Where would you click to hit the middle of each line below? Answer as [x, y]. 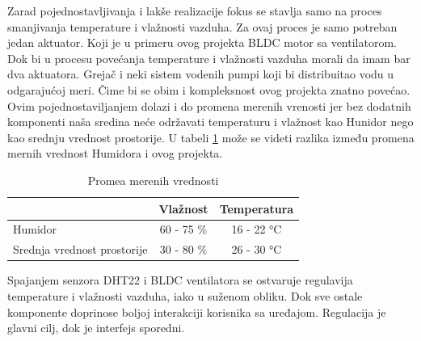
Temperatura [257, 208]
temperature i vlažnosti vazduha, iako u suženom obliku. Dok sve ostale [185, 295]
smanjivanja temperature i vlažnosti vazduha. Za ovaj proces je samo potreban [202, 26]
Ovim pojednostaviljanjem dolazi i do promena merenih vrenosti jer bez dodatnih [209, 105]
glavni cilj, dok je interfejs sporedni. [96, 328]
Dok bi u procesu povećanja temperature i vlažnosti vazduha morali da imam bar [209, 58]
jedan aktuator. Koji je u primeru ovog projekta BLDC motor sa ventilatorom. [202, 42]
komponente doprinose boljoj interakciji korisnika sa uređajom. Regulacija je [197, 312]
